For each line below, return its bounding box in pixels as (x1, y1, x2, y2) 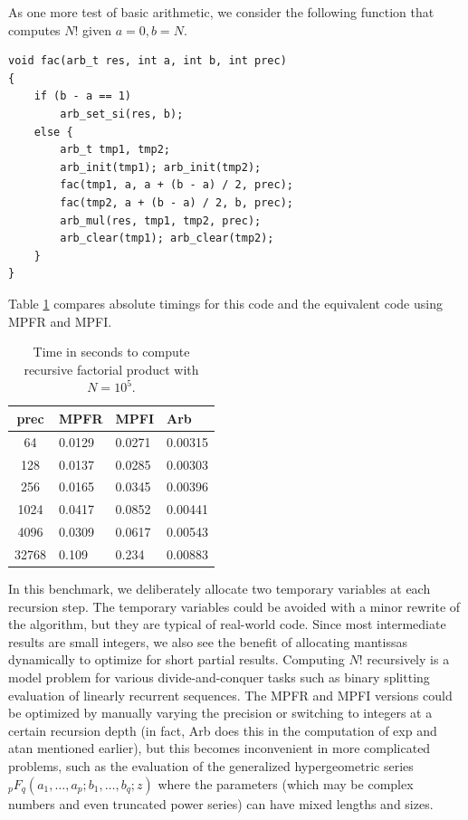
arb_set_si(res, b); (60, 107, 184, 120)
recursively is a (367, 650, 450, 669)
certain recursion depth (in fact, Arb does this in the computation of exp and (8, 720, 437, 739)
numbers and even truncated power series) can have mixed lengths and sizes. (8, 794, 434, 813)
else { (33, 125, 73, 138)
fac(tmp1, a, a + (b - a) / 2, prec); (60, 178, 293, 192)
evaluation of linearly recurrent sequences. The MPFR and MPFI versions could (8, 685, 453, 704)
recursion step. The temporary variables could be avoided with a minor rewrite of (8, 596, 461, 615)
